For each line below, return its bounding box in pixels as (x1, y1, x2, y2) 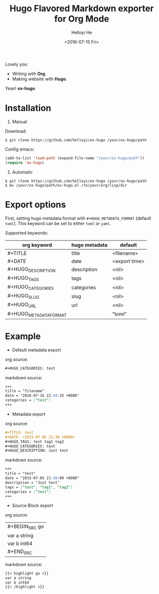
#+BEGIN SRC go (7, 523, 44, 531)
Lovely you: (5, 61, 28, 67)
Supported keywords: (5, 230, 49, 236)
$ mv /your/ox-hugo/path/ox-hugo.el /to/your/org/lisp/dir (5, 183, 127, 188)
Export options (5, 199, 66, 210)
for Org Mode (54, 13, 109, 24)
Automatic (12, 169, 33, 175)
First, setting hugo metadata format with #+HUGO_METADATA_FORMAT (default (5, 215, 152, 221)
